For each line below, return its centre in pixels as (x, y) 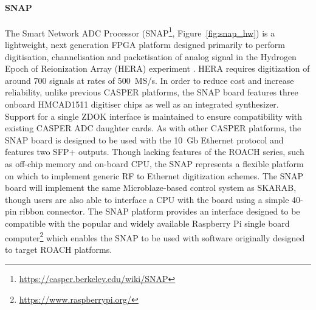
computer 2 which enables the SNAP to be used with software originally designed (155, 236)
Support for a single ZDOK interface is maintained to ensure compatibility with (154, 116)
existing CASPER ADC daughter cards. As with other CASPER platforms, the (153, 128)
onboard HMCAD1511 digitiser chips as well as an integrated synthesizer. (142, 104)
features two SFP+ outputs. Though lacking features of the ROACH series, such (155, 152)
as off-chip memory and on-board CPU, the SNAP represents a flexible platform (154, 163)
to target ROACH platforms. (59, 249)
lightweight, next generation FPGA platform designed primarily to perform (145, 45)
